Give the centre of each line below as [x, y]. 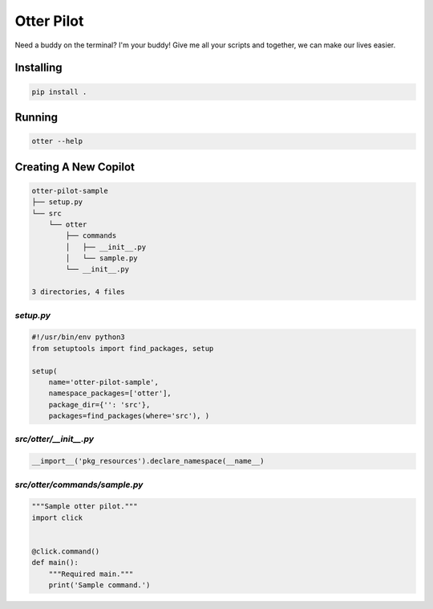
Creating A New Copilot [75, 167]
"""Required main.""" [91, 574]
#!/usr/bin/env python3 [79, 337]
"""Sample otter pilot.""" [85, 507]
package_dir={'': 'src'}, [99, 405]
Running [36, 117]
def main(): [55, 563]
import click [57, 517]
